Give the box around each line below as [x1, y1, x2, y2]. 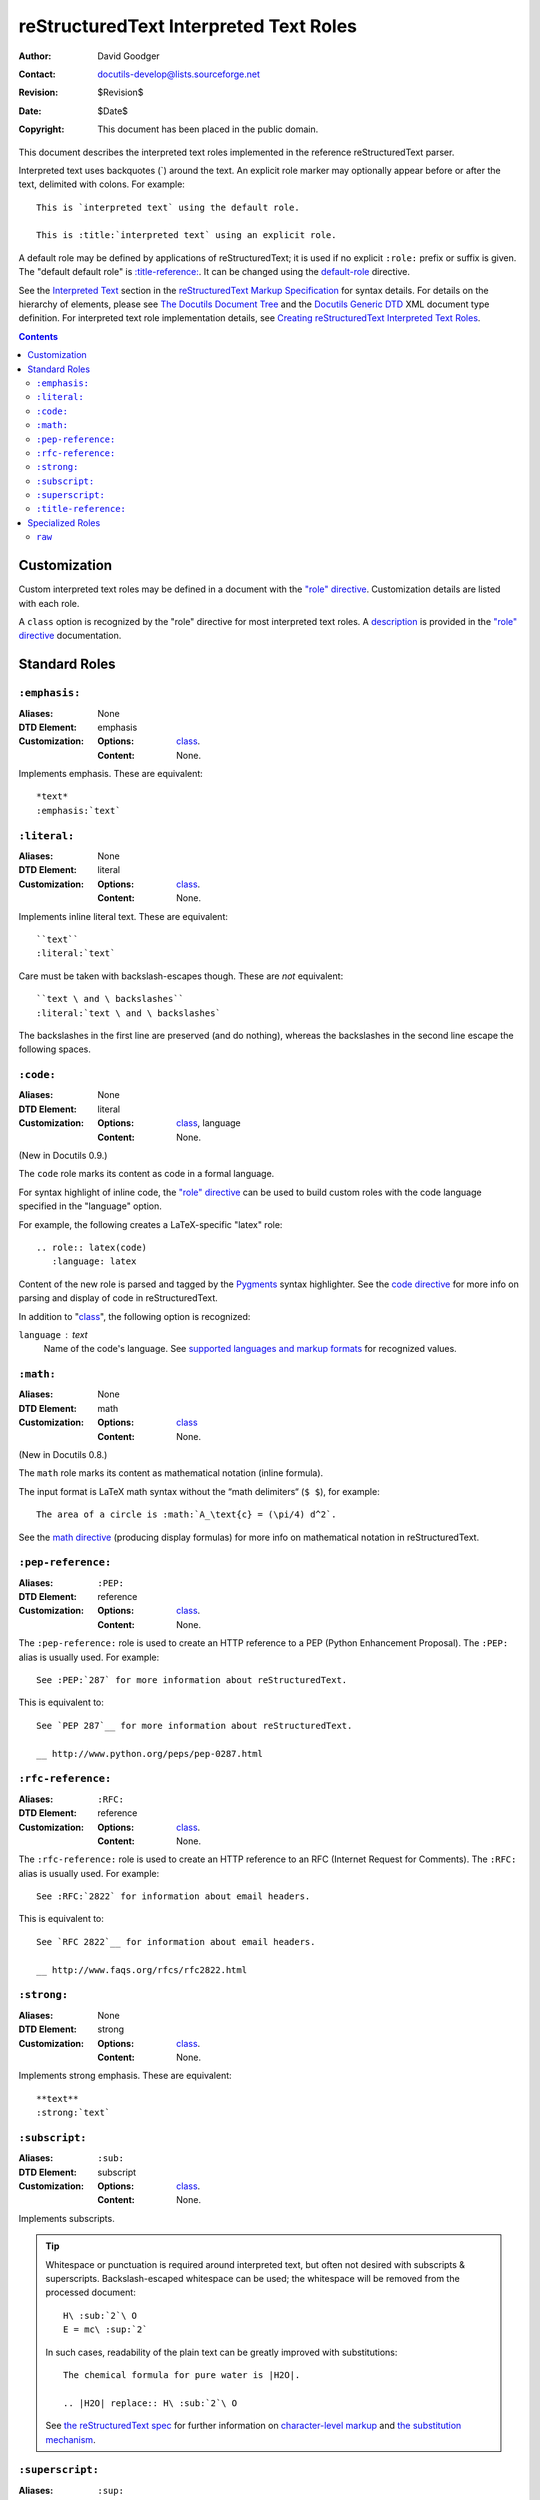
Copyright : [18, 123, 65, 135]
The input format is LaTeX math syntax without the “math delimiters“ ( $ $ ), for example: [18, 1485, 380, 1497]
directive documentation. [18, 630, 122, 642]
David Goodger [97, 50, 160, 62]
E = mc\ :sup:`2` [63, 2324, 148, 2335]
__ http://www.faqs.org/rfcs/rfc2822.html [36, 1964, 248, 1975]
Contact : [18, 68, 57, 80]
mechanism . [45, 2433, 96, 2445]
